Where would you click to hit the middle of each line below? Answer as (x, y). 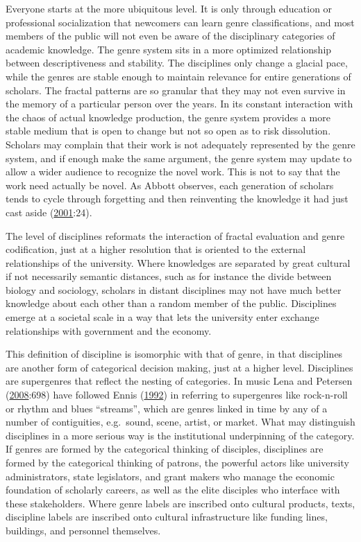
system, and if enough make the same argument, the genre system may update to (179, 158)
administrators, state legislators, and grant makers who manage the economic (170, 476)
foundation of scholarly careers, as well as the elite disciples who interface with (173, 490)
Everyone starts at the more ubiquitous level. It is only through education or (169, 8)
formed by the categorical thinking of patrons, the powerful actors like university (177, 462)
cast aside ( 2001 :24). (49, 212)
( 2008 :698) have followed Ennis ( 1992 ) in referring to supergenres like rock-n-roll (177, 395)
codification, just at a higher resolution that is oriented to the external (156, 249)
